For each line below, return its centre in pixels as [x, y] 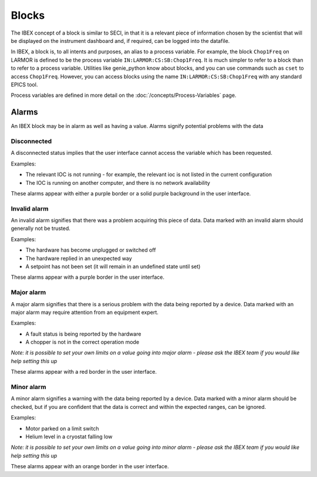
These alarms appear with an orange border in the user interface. [90, 466]
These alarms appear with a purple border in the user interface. [87, 277]
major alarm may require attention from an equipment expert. [85, 312]
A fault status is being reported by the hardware [83, 334]
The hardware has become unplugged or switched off [91, 250]
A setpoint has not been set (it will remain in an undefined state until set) [113, 266]
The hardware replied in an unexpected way [79, 258]
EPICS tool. [24, 84]
